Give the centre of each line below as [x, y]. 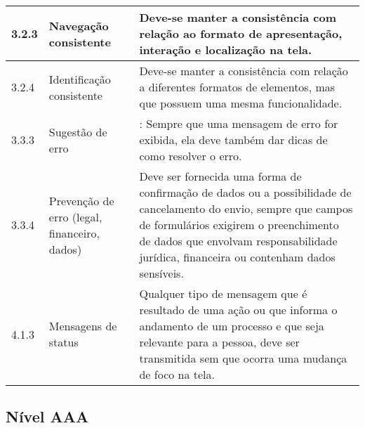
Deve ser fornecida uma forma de [220, 176]
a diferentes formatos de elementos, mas [237, 87]
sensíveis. [161, 273]
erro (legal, [75, 216]
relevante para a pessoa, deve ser [219, 342]
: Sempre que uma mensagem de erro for [239, 123]
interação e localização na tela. [226, 50]
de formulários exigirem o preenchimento [239, 225]
